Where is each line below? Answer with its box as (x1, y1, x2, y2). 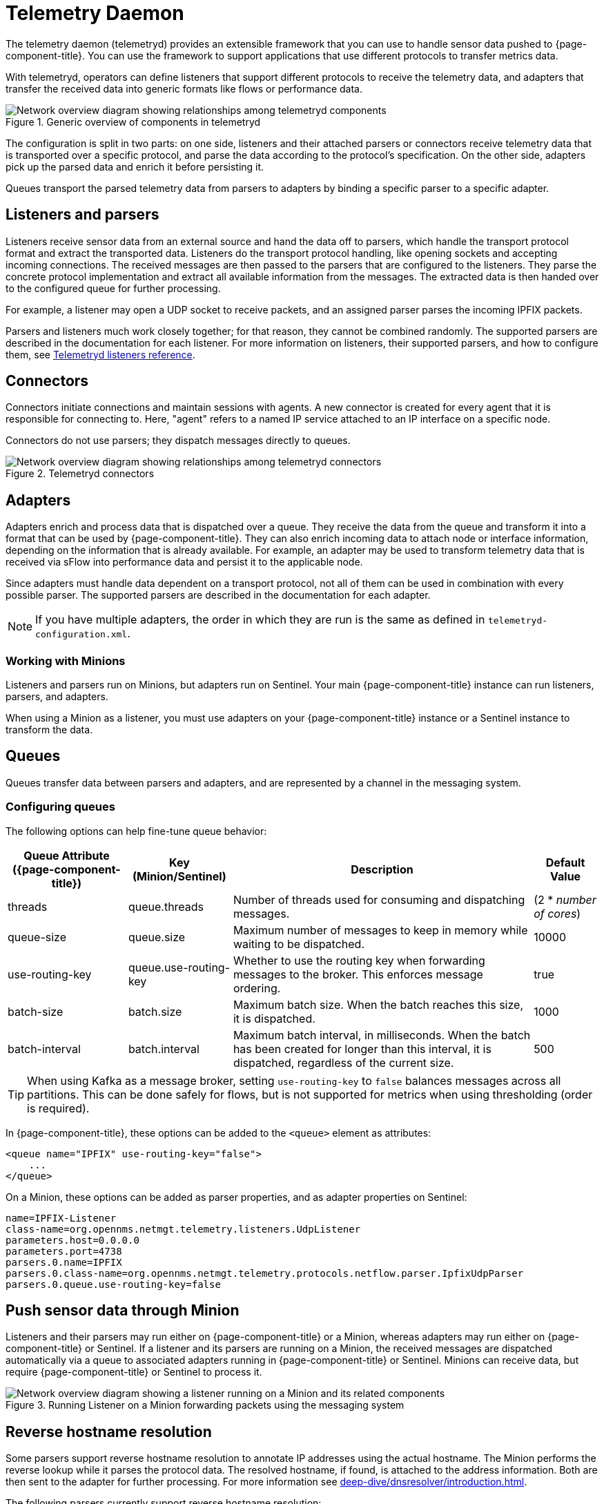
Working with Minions (6, 653, 126, 668)
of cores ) (534, 906, 581, 920)
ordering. (233, 981, 281, 995)
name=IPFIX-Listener (6, 1212, 117, 1224)
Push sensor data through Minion (6, 1302, 240, 1320)
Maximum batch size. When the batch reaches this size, (233, 997, 524, 1012)
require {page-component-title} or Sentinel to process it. (6, 1366, 262, 1378)
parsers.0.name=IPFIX (6, 1256, 122, 1268)
